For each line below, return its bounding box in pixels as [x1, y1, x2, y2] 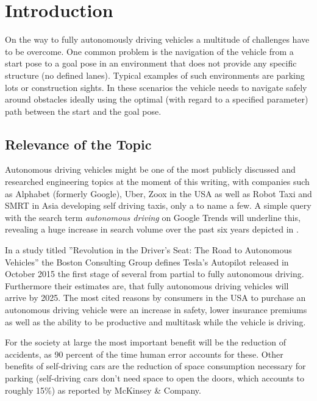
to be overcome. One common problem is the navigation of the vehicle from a [5, 45, 294, 57]
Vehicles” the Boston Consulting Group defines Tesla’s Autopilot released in [5, 255, 289, 268]
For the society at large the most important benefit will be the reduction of [5, 336, 286, 349]
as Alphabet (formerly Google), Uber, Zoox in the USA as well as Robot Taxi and [5, 187, 312, 200]
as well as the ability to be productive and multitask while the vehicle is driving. [5, 315, 306, 328]
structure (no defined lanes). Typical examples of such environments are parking [5, 68, 305, 81]
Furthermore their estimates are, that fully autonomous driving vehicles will [5, 279, 289, 292]
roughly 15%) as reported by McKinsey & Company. [5, 383, 201, 396]
